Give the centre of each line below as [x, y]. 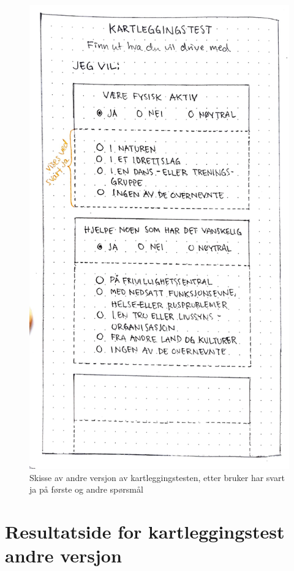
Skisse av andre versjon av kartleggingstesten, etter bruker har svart [157, 477]
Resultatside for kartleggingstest [145, 532]
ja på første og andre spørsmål [86, 489]
